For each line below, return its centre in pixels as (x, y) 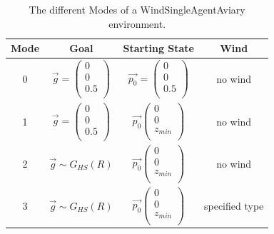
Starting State (158, 48)
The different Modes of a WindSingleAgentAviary (137, 9)
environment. (137, 23)
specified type (234, 205)
